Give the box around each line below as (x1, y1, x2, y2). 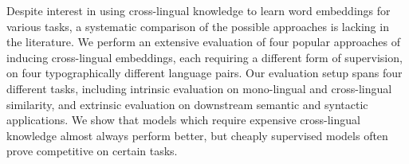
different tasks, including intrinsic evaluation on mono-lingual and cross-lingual (6, 80, 392, 96)
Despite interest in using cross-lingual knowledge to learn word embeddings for (6, 2, 391, 18)
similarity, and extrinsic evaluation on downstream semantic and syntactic (6, 96, 368, 112)
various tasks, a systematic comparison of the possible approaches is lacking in (6, 18, 389, 34)
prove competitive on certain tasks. (6, 143, 178, 159)
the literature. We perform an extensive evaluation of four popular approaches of (6, 33, 400, 50)
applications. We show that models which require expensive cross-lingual (6, 111, 360, 128)
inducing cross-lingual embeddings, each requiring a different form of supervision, (6, 49, 403, 65)
